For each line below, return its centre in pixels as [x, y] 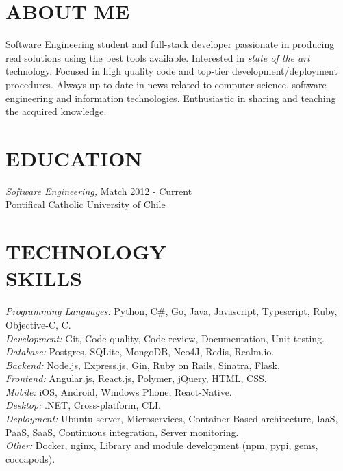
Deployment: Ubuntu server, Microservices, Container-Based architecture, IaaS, [172, 419]
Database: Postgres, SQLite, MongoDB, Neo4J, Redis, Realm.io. [140, 352]
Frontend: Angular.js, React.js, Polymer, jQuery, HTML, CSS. [136, 378]
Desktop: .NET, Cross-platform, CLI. [83, 405]
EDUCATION [74, 158]
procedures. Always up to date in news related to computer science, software [166, 84]
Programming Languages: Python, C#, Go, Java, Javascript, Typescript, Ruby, [171, 311]
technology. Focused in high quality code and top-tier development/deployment [171, 71]
